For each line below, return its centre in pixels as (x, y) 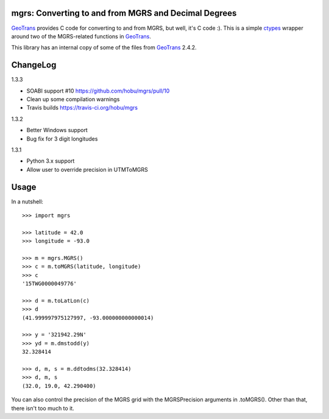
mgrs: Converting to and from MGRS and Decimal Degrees (124, 13)
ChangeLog (34, 65)
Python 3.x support (51, 161)
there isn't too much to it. (43, 408)
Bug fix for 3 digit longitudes (62, 139)
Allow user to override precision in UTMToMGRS (87, 169)
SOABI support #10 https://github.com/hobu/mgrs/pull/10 (98, 91)
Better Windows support (57, 130)
